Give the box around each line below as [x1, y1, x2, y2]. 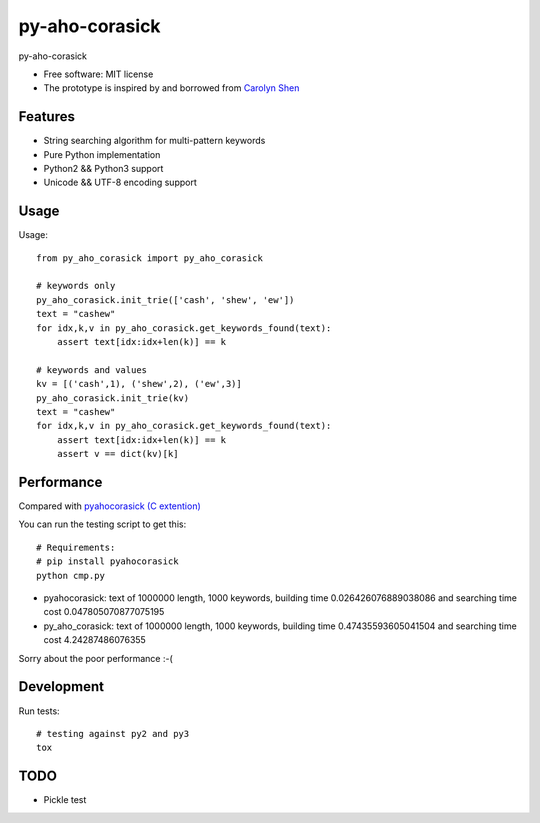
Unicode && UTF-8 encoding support [43, 176, 197, 189]
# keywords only [36, 280, 116, 292]
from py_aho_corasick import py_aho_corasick [36, 252, 264, 264]
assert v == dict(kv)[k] [56, 448, 179, 460]
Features [18, 108, 75, 125]
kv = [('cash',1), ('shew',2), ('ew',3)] [36, 378, 242, 390]
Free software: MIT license [43, 68, 154, 80]
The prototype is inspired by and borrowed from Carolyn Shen [43, 82, 300, 94]
